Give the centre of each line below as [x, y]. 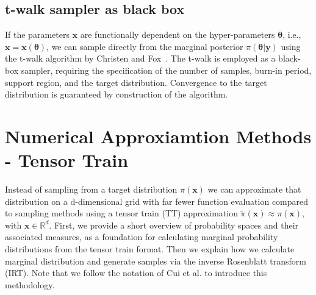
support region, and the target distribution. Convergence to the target [136, 82]
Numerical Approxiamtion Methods [158, 136]
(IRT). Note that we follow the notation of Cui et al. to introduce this [136, 273]
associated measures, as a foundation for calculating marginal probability [142, 237]
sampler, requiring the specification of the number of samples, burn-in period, [166, 70]
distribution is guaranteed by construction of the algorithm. [117, 94]
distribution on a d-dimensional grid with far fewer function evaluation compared [157, 201]
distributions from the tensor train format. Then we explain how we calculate [150, 249]
